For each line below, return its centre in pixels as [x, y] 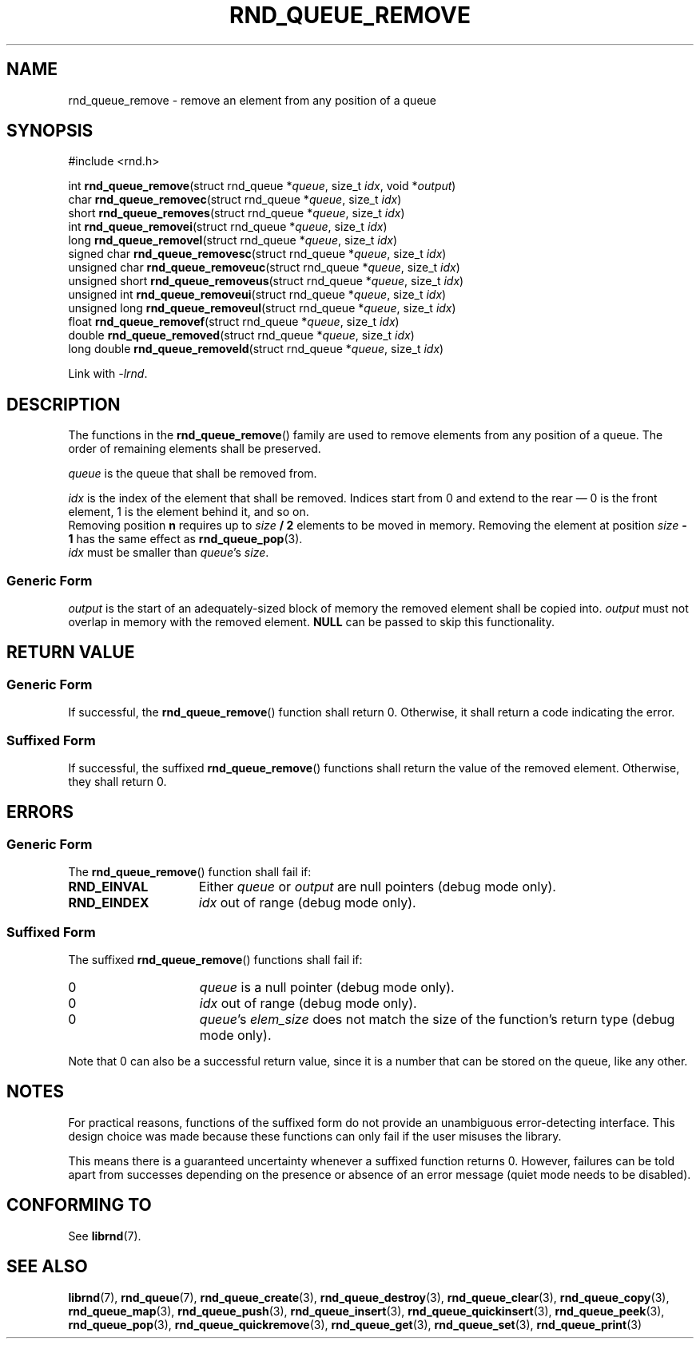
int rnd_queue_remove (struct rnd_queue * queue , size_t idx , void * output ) [262, 186]
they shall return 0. [117, 782]
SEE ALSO [47, 1267]
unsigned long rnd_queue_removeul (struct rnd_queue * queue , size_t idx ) [262, 308]
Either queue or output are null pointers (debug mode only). [377, 887]
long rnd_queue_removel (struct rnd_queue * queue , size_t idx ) [233, 240]
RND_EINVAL [108, 887]
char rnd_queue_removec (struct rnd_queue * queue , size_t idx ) [235, 200]
